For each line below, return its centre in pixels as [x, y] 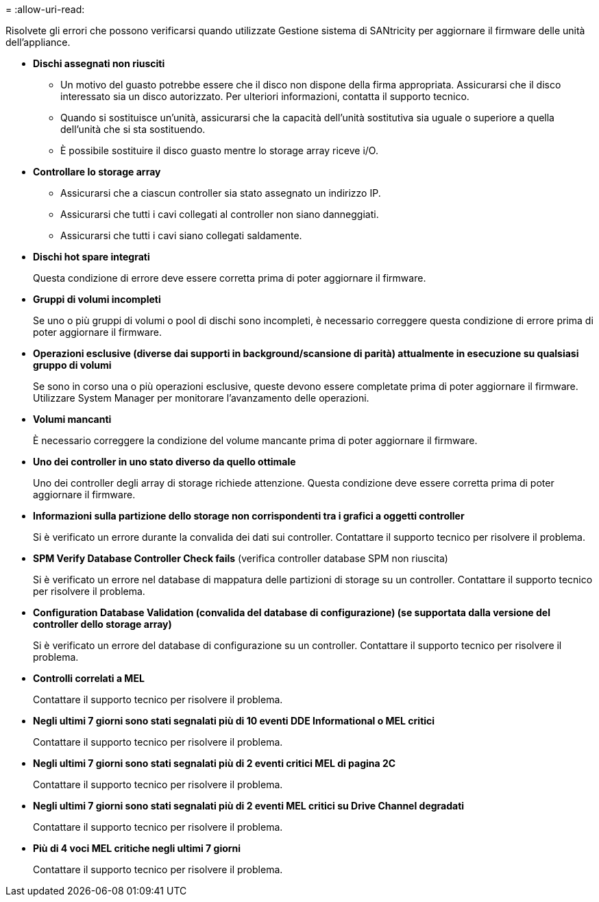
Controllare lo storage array [97, 172]
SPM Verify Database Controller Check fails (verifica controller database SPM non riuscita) [241, 558]
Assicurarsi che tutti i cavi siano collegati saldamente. [181, 235]
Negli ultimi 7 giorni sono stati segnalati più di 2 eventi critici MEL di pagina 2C [215, 763]
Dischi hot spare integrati [91, 257]
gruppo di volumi [72, 365]
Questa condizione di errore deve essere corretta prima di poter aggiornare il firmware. [230, 278]
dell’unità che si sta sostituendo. [133, 129]
